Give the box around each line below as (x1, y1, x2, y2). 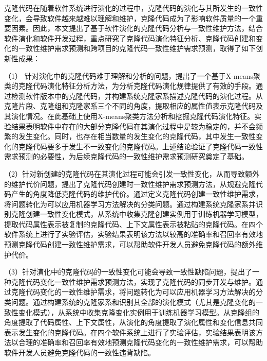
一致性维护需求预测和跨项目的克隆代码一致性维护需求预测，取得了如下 (18, 43, 256, 54)
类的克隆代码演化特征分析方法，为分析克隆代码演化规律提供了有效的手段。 (4, 80, 256, 91)
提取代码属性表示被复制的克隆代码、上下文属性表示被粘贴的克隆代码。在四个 (4, 218, 263, 229)
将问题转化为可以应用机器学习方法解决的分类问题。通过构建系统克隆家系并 (4, 198, 256, 209)
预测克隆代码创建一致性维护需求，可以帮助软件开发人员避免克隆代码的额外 (4, 239, 256, 250)
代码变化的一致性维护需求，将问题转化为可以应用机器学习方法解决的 (25, 286, 256, 297)
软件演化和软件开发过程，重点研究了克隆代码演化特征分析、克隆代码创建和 (4, 32, 256, 43)
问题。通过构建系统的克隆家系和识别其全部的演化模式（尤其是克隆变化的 (11, 297, 256, 307)
